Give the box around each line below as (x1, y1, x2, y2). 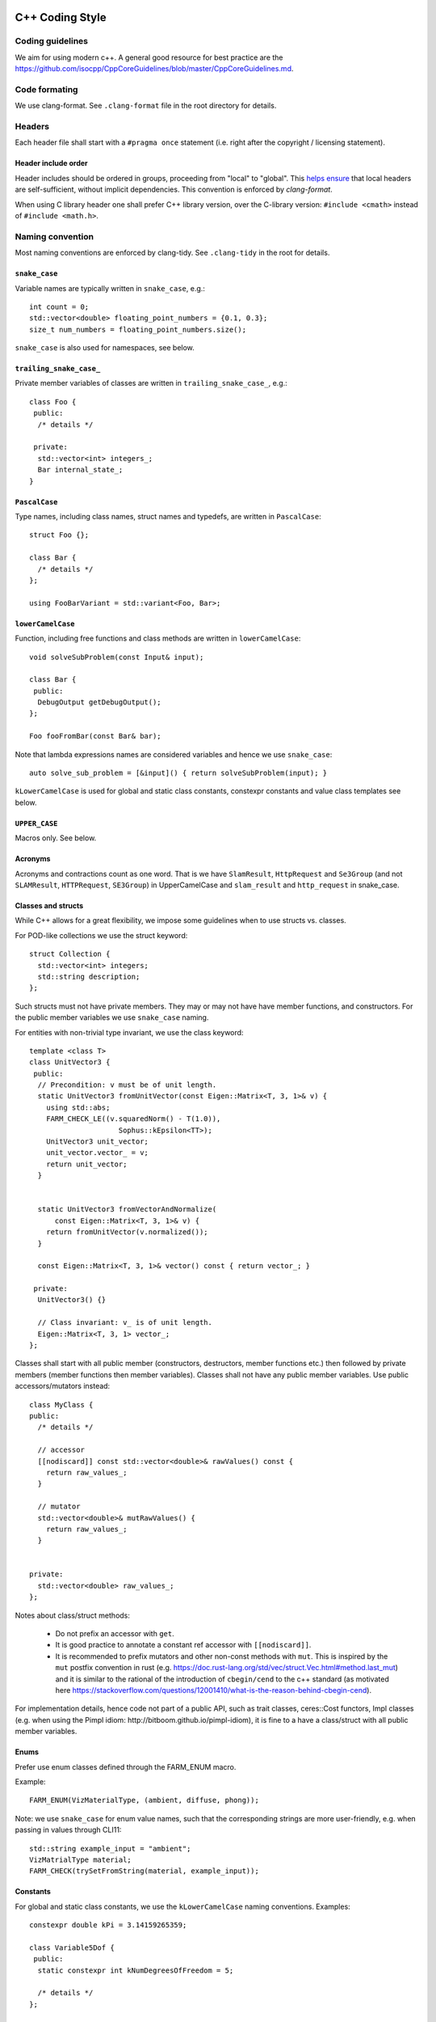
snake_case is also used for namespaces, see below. (15, 343, 195, 353)
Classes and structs (15, 900, 84, 910)
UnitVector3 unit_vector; (45, 1137, 149, 1146)
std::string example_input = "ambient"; (29, 1844, 191, 1853)
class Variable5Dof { (29, 1943, 115, 1952)
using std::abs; (45, 1102, 111, 1112)
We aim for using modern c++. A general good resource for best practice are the (15, 53, 283, 62)
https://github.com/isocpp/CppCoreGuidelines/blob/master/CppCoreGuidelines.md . (15, 64, 294, 74)
